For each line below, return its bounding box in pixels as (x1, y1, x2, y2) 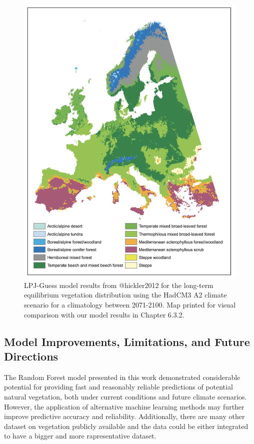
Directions (4, 348, 58, 363)
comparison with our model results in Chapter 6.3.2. (24, 309, 184, 319)
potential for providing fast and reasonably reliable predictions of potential (4, 381, 233, 392)
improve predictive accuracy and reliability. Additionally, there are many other (4, 411, 245, 421)
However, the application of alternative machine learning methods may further (4, 401, 244, 411)
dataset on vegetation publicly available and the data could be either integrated (4, 420, 248, 431)
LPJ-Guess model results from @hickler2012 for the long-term (24, 279, 213, 290)
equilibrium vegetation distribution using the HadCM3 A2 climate (24, 289, 227, 300)
